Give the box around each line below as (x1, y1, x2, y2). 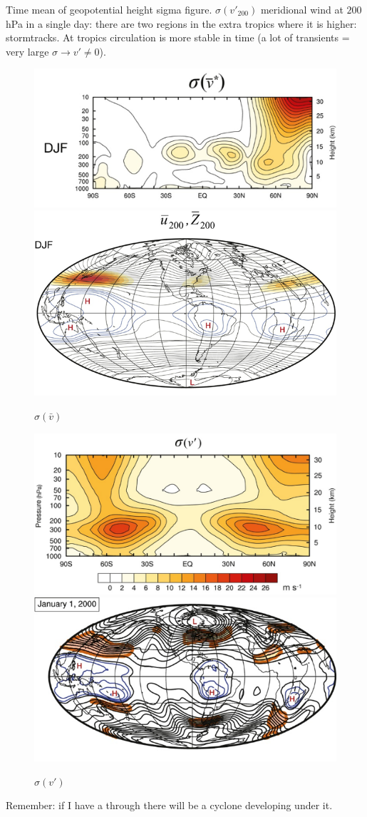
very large (6, 43, 49, 58)
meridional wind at (260, 2, 343, 16)
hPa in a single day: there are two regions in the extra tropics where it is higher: (6, 16, 357, 31)
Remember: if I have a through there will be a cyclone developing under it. (6, 798, 333, 813)
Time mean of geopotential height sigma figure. (6, 2, 212, 16)
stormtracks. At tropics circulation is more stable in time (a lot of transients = (6, 30, 350, 45)
